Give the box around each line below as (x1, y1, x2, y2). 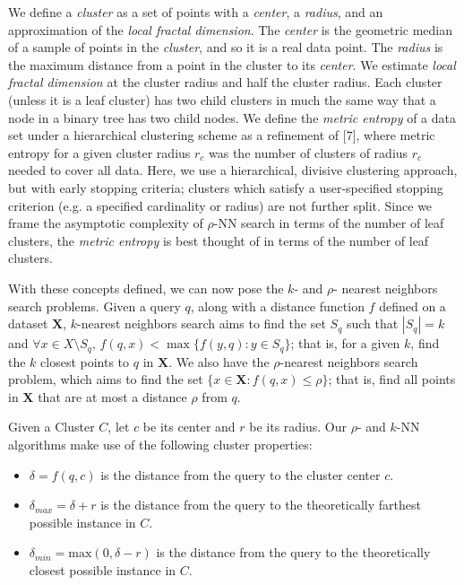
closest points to (40, 352, 130, 371)
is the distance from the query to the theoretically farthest (100, 495, 421, 514)
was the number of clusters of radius (209, 143, 408, 162)
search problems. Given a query (8, 296, 181, 315)
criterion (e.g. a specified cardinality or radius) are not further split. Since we (8, 196, 433, 214)
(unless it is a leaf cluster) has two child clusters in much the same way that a (8, 90, 436, 109)
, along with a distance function (190, 296, 365, 315)
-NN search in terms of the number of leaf (213, 214, 444, 232)
